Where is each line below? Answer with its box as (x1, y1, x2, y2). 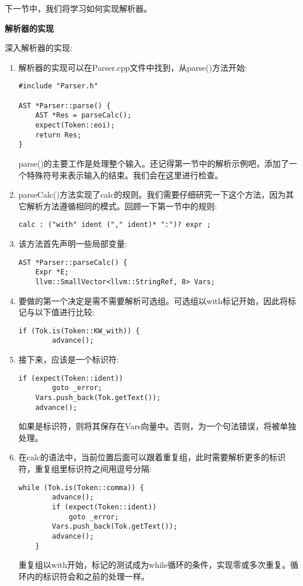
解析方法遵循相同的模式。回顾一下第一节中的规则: (26, 199, 217, 212)
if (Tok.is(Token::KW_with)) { (18, 326, 140, 335)
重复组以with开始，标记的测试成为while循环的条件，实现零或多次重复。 (18, 559, 290, 571)
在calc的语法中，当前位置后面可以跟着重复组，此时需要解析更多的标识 (18, 451, 286, 463)
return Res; (35, 130, 82, 139)
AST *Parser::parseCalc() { (18, 258, 127, 267)
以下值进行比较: (34, 306, 95, 318)
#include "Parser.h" (18, 82, 98, 91)
